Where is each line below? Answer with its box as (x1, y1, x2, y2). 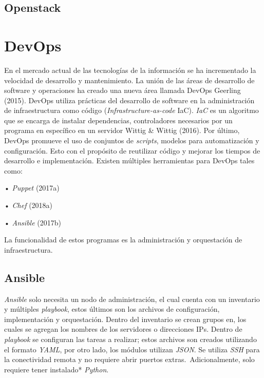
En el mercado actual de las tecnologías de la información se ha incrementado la (4, 64, 256, 75)
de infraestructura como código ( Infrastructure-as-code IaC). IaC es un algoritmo (4, 105, 259, 116)
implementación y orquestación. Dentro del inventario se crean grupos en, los (4, 313, 247, 324)
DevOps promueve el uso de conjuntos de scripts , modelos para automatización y (4, 135, 259, 146)
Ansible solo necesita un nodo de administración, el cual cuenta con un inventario (4, 293, 260, 304)
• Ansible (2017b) (4, 217, 61, 228)
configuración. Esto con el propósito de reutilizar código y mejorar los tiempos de (4, 145, 260, 156)
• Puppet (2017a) (4, 182, 60, 193)
